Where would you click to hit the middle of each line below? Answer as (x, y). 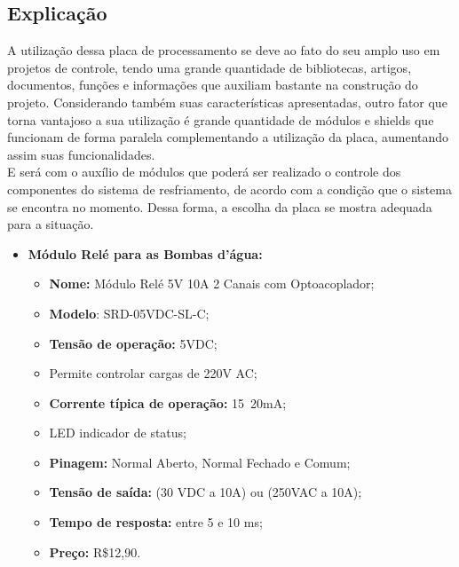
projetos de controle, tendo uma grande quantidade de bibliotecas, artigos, (210, 67)
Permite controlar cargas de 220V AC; (153, 373)
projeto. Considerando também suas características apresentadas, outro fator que (227, 102)
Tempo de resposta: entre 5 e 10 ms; (156, 522)
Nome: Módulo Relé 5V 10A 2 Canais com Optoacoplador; (212, 283)
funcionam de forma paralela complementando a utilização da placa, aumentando (228, 137)
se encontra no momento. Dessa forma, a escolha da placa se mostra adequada (220, 206)
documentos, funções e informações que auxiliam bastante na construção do (213, 85)
